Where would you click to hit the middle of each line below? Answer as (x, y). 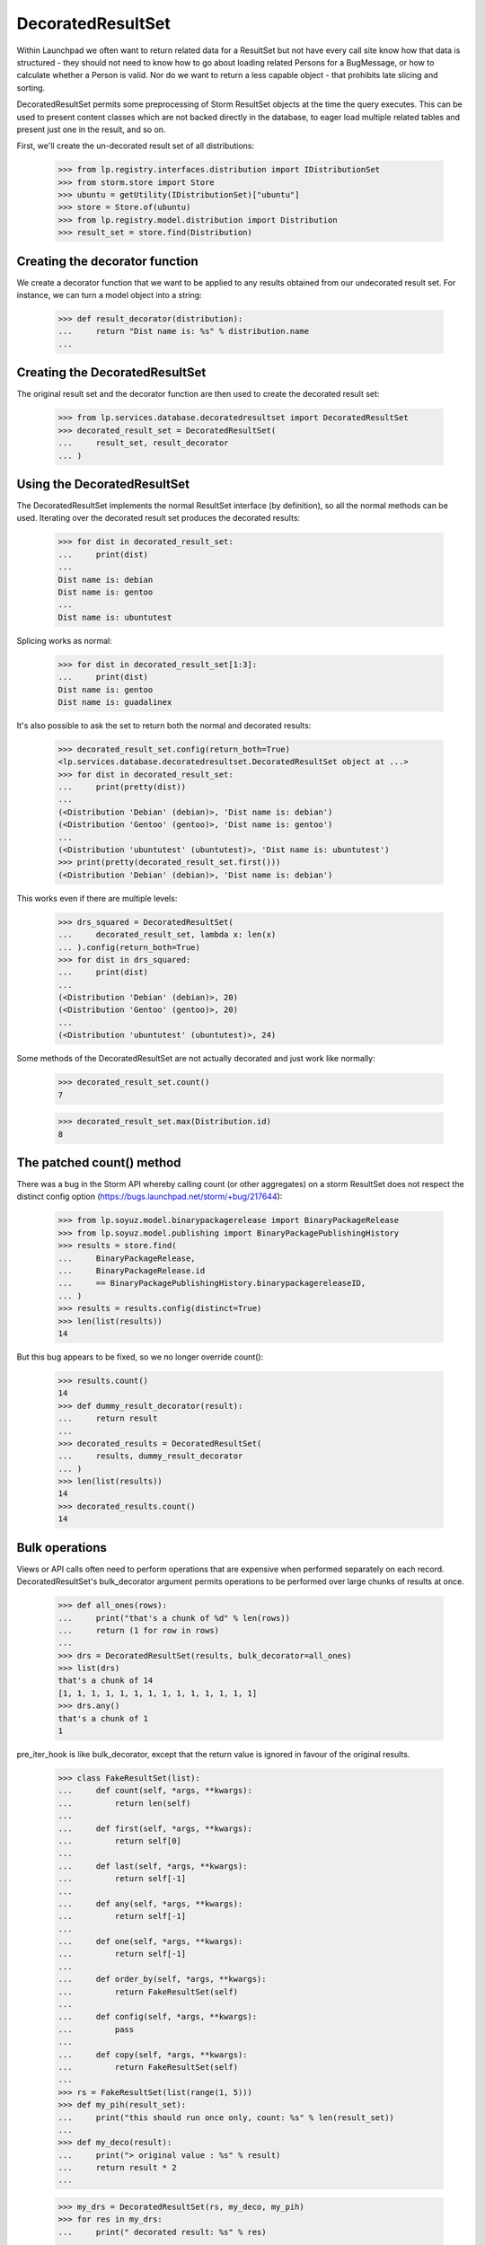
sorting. (31, 88)
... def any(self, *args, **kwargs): (150, 1903)
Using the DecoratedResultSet (103, 484)
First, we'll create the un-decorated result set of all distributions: (136, 146)
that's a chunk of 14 (106, 1681)
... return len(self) (124, 1803)
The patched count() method (99, 1162)
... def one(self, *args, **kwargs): (150, 1941)
